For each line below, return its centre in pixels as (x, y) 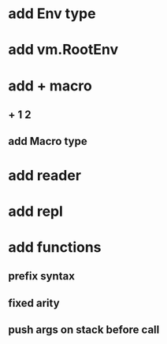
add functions (55, 247)
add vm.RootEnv (63, 50)
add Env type (52, 14)
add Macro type (48, 141)
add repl (35, 211)
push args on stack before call (84, 330)
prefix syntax (41, 276)
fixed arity (34, 303)
